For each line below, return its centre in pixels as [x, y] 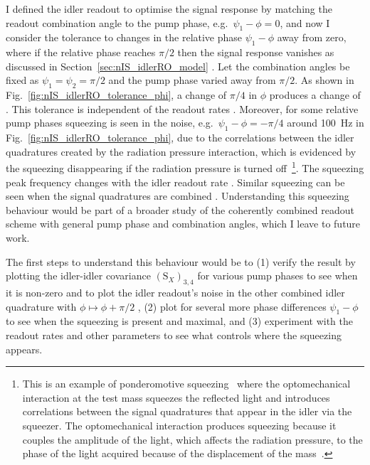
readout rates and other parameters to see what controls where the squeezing [174, 335]
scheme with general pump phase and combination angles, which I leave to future [183, 224]
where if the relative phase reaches [81, 52]
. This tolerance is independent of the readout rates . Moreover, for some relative [182, 108]
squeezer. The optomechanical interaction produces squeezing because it [179, 425]
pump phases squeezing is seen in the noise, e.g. [110, 123]
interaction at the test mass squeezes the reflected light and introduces [176, 397]
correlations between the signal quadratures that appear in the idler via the [187, 411]
